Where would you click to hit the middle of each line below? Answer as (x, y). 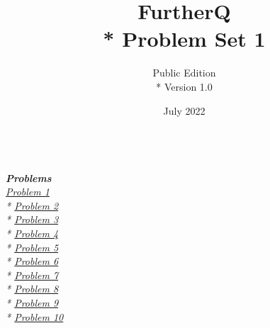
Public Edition (184, 73)
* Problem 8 (32, 289)
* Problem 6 (32, 261)
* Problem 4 (32, 233)
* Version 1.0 (184, 86)
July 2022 (184, 110)
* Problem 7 (32, 275)
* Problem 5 (32, 247)
